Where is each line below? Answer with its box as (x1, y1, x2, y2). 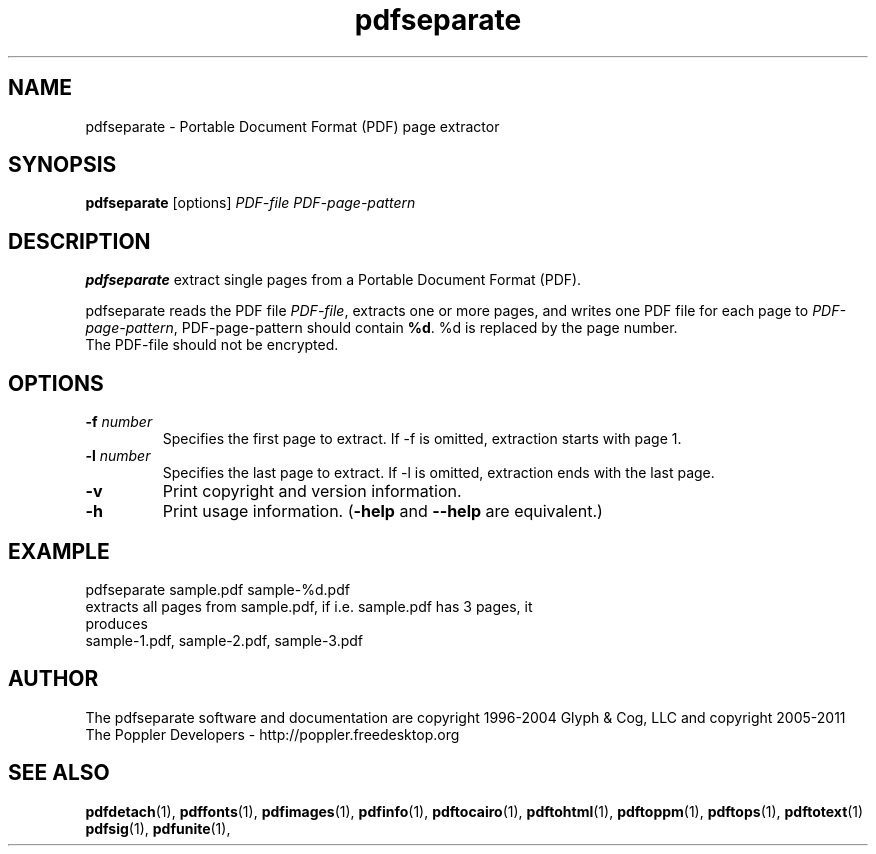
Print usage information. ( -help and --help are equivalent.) (162, 501, 603, 522)
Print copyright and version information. (162, 481, 462, 502)
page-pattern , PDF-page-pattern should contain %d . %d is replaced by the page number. (85, 319, 678, 337)
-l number (85, 447, 151, 465)
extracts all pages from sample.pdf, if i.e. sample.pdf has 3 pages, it (85, 597, 533, 615)
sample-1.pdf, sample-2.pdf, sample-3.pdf (85, 631, 363, 649)
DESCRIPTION (8, 228, 151, 254)
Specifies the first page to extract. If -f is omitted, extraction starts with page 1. (162, 430, 682, 448)
